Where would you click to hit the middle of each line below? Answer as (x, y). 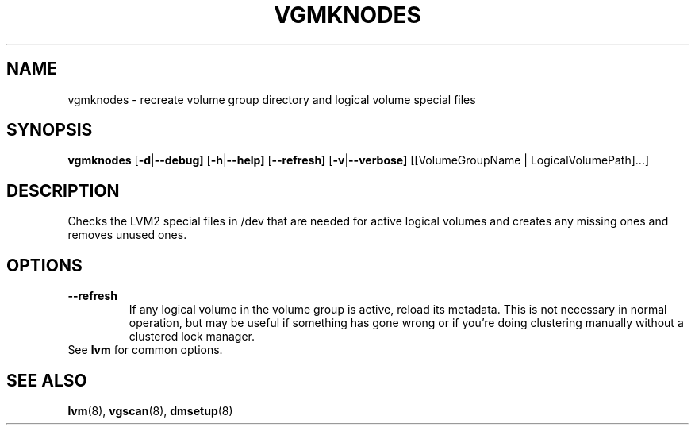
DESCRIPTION (63, 190)
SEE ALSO (47, 380)
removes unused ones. (127, 235)
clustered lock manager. (192, 337)
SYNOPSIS (50, 130)
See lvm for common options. (145, 350)
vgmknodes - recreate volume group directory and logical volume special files (272, 99)
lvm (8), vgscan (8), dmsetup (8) (150, 410)
